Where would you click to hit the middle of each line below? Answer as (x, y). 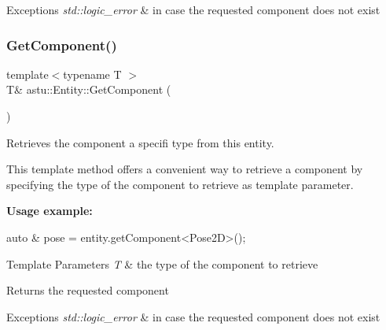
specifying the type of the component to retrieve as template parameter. (180, 184)
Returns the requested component (88, 290)
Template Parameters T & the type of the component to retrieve (162, 263)
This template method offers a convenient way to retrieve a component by (185, 169)
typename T (92, 74)
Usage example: (50, 211)
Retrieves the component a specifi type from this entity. (140, 142)
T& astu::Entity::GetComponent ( (89, 89)
